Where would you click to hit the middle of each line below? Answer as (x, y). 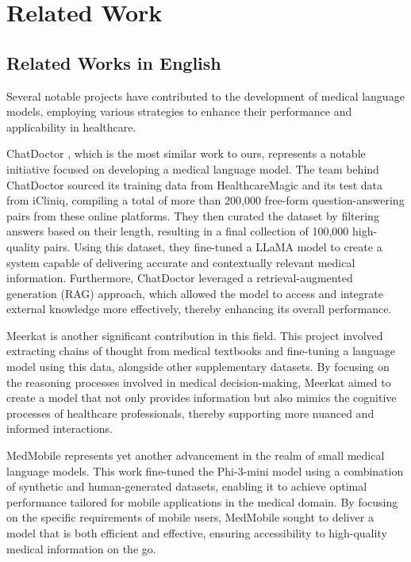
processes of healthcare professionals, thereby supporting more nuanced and (190, 413)
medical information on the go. (81, 548)
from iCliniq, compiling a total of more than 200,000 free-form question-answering (205, 200)
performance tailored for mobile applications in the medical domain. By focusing (202, 501)
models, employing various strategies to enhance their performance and (179, 111)
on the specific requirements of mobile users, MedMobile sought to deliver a (190, 517)
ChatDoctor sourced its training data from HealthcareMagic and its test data (194, 184)
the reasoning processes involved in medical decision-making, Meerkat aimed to (199, 382)
